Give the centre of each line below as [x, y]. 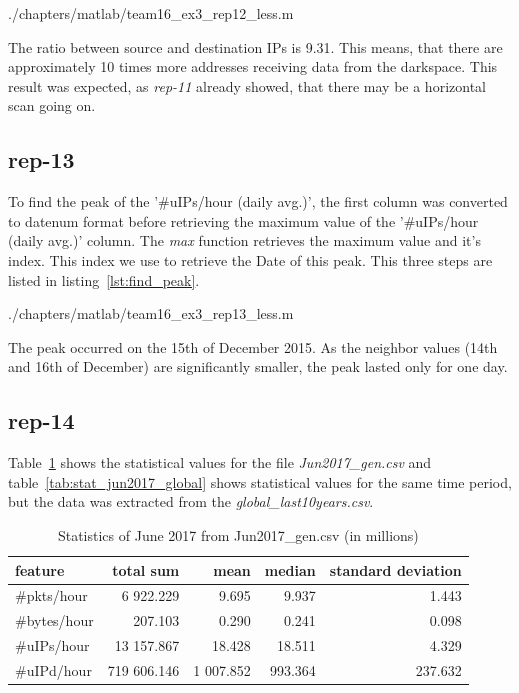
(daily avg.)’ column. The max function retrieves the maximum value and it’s [244, 240]
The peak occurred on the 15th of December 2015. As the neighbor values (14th [253, 346]
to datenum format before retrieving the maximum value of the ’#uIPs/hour [243, 220]
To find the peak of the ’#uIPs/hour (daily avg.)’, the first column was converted [258, 201]
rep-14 [41, 420]
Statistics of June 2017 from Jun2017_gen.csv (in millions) [238, 534]
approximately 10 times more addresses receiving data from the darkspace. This [253, 66]
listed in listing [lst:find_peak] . [104, 279]
